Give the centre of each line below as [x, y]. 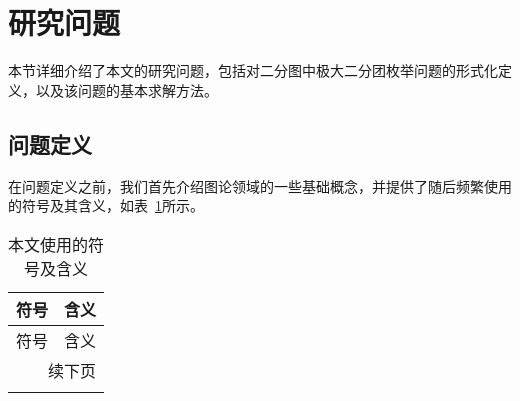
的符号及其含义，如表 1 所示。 [106, 205]
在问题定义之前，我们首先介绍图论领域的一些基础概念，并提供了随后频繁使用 [260, 185]
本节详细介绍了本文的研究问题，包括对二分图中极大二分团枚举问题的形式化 [253, 70]
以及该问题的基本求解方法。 [126, 89]
